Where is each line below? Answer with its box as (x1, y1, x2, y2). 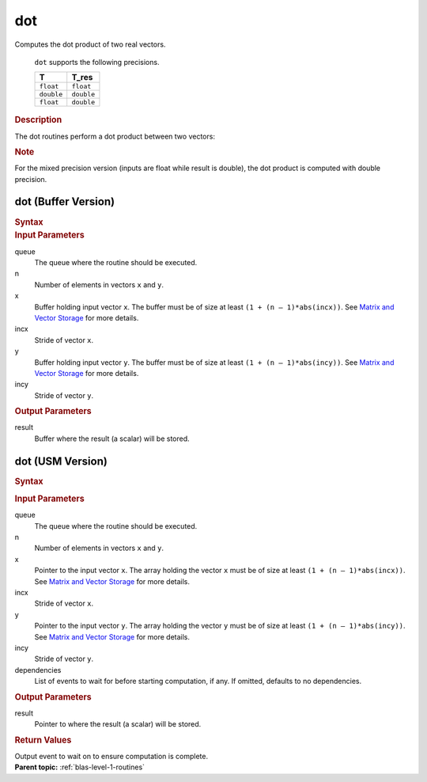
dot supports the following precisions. (34, 57, 160, 66)
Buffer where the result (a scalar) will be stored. (34, 434, 190, 443)
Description (14, 115, 62, 126)
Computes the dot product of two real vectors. (14, 40, 166, 49)
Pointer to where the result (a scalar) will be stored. (34, 719, 202, 729)
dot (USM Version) (14, 454, 108, 468)
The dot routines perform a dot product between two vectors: (14, 131, 215, 141)
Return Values (14, 735, 72, 746)
